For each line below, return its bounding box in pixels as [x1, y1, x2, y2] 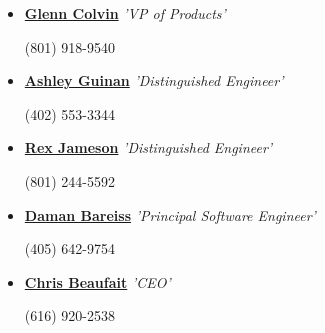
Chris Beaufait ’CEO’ [24, 271, 171, 292]
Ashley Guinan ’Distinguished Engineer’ [24, 70, 284, 91]
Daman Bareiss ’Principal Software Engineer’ [24, 204, 316, 225]
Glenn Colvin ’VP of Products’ [24, 3, 226, 23]
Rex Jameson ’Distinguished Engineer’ [24, 137, 273, 158]
